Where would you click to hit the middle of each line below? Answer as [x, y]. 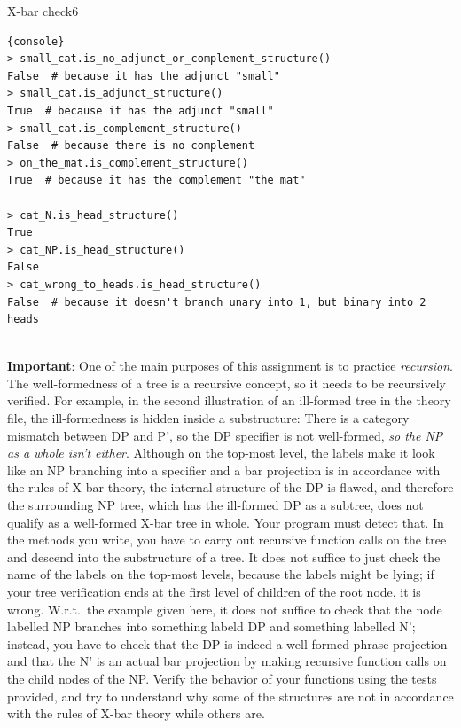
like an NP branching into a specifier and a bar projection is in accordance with [224, 470]
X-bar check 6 [43, 11]
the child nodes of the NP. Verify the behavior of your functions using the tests [222, 678]
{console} [36, 41]
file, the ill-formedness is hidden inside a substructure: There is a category [208, 418]
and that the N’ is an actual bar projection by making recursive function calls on [227, 661]
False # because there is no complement [131, 146]
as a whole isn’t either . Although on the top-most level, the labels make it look [221, 453]
